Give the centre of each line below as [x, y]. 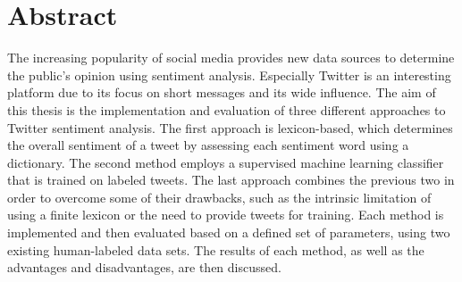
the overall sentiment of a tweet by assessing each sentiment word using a [208, 145]
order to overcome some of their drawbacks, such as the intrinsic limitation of [219, 197]
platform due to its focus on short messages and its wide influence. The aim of [222, 92]
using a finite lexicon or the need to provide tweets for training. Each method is [226, 215]
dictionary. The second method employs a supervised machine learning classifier [226, 162]
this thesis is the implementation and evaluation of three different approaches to [227, 109]
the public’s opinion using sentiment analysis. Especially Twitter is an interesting [229, 75]
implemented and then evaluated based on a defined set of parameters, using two [229, 232]
